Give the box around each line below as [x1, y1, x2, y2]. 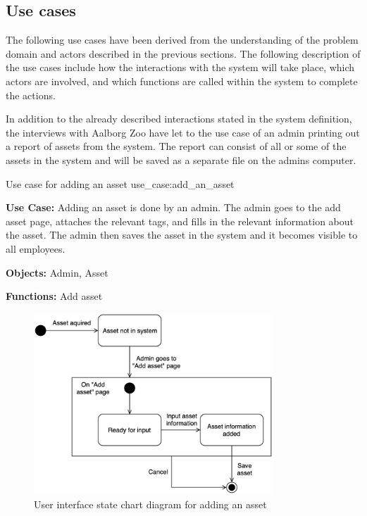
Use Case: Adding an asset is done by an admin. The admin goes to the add [6, 200, 341, 215]
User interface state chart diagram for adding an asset [34, 496, 267, 511]
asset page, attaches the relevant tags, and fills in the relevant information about [6, 213, 354, 228]
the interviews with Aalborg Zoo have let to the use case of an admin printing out [6, 125, 360, 139]
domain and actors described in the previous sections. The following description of [6, 46, 361, 61]
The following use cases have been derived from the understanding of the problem [6, 32, 359, 47]
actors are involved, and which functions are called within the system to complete [6, 73, 358, 88]
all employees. [6, 241, 66, 256]
